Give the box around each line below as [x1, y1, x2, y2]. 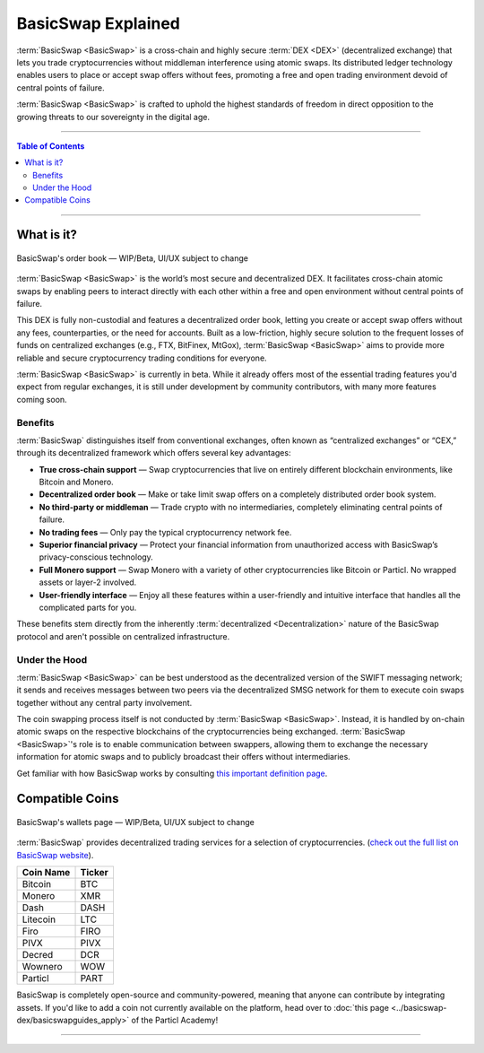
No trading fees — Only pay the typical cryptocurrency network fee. [39, 526, 292, 537]
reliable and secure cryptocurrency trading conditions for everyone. [16, 352, 268, 363]
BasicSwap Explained [16, 13, 181, 33]
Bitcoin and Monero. [39, 476, 114, 488]
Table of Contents [16, 140, 85, 152]
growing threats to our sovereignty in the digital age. [16, 111, 211, 122]
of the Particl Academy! [131, 1014, 219, 1025]
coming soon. [16, 394, 67, 405]
